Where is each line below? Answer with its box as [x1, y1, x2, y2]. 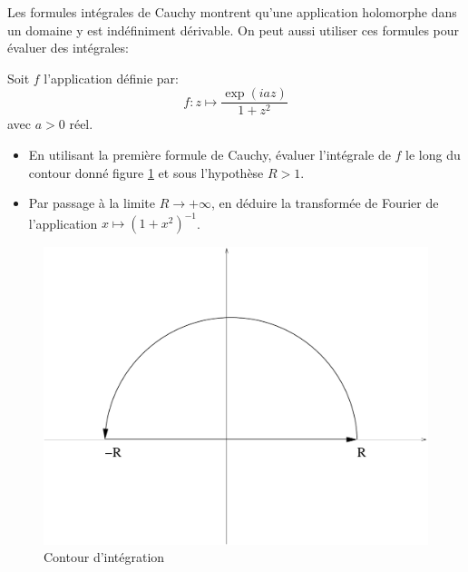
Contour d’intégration [44, 547, 165, 567]
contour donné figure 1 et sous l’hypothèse [28, 163, 264, 182]
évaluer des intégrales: [7, 38, 129, 57]
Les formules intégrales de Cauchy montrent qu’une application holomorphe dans [7, 3, 457, 21]
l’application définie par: [44, 68, 179, 87]
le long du [405, 145, 461, 164]
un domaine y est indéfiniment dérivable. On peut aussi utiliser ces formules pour [7, 20, 460, 39]
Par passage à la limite [28, 193, 155, 212]
